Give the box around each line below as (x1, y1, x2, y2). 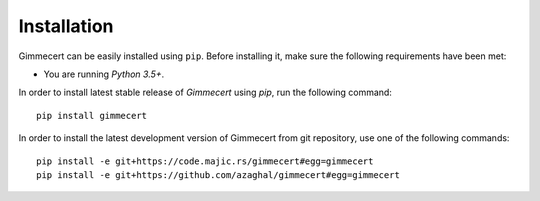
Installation (18, 15, 114, 37)
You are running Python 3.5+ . (43, 68, 165, 80)
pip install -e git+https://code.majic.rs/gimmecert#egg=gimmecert (36, 155, 374, 167)
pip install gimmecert (36, 110, 148, 121)
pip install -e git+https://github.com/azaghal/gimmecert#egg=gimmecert (36, 169, 400, 180)
